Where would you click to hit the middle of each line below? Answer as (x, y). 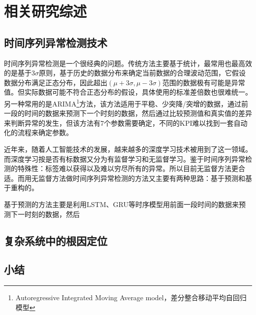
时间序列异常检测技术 (56, 42)
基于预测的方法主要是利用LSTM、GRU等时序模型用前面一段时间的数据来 (121, 204)
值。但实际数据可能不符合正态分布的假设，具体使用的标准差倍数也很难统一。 (128, 92)
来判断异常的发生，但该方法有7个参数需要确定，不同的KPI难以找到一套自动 (126, 122)
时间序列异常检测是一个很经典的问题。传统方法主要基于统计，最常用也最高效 (128, 63)
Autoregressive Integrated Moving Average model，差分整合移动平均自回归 (131, 297)
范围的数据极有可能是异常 (204, 82)
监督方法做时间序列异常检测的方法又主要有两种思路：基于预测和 (142, 178)
